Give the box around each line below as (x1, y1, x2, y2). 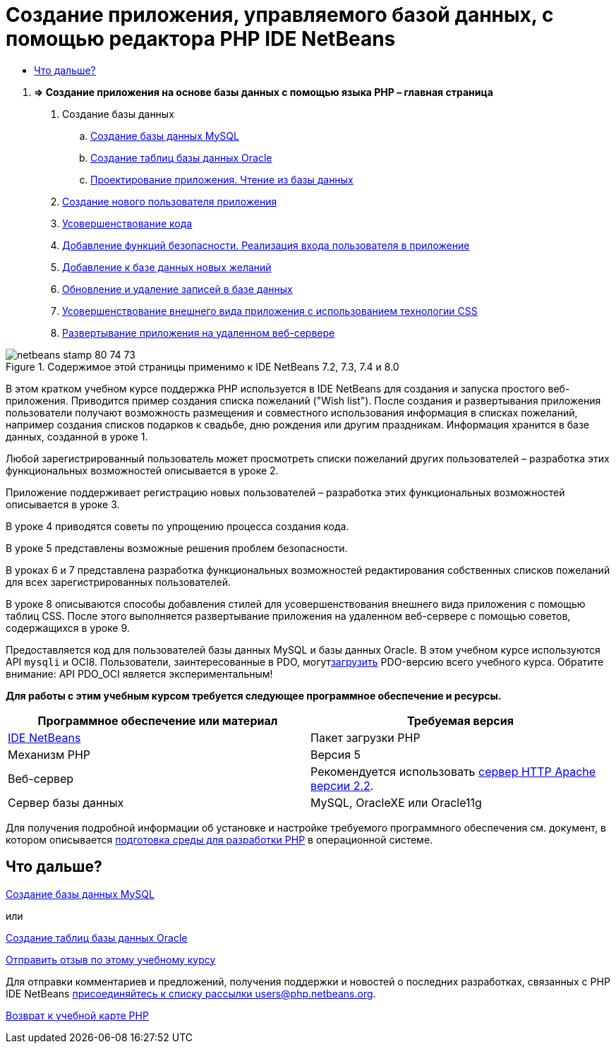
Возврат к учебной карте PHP (6, 1009, 149, 1021)
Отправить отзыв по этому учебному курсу (6, 953, 216, 966)
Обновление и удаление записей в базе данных (62, 282, 293, 295)
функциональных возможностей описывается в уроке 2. (6, 464, 279, 476)
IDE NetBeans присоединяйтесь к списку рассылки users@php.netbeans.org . (6, 987, 376, 1000)
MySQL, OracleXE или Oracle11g (310, 795, 482, 810)
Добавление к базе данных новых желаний (62, 260, 272, 273)
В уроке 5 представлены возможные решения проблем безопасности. (6, 541, 348, 554)
